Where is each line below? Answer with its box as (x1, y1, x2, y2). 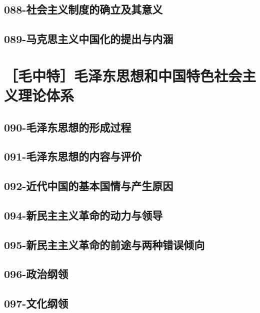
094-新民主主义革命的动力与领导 (4, 207, 163, 222)
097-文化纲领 (4, 295, 68, 311)
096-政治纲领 (4, 266, 68, 281)
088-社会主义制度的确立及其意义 (4, 1, 163, 17)
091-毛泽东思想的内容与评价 (4, 148, 142, 164)
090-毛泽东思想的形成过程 (4, 119, 131, 134)
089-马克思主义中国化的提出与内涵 (4, 31, 173, 46)
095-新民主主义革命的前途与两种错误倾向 (4, 236, 205, 252)
